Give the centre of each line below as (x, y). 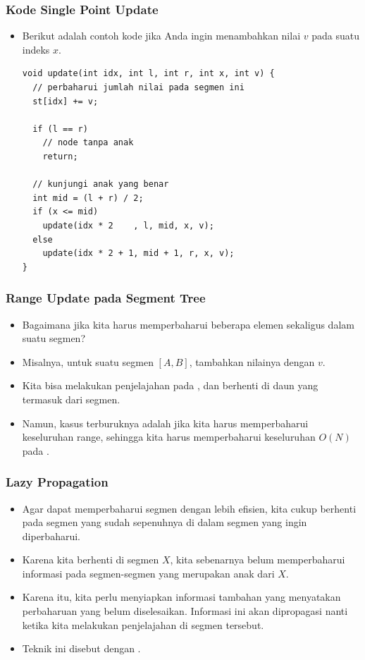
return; (60, 156)
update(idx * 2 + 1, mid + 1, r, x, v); (138, 253)
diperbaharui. (51, 536)
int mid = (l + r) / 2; (88, 198)
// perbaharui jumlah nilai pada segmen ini (138, 87)
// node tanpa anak (88, 143)
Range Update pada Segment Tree (106, 298)
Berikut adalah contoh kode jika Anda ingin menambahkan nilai (161, 36)
